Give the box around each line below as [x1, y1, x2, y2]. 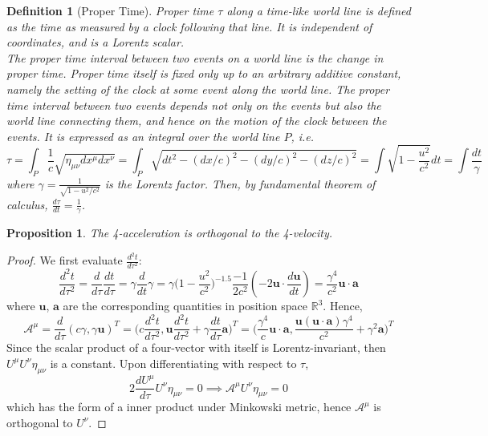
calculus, [6, 196, 48, 212]
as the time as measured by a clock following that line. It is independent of [6, 18, 372, 34]
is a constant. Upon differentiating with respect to [50, 354, 297, 371]
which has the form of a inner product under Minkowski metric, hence [6, 398, 352, 415]
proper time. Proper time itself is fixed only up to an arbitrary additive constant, [6, 65, 401, 82]
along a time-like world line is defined [226, 2, 411, 18]
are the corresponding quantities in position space [63, 297, 308, 314]
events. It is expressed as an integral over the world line [6, 127, 280, 144]
